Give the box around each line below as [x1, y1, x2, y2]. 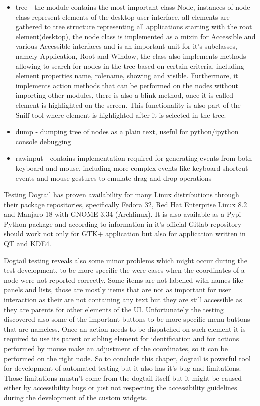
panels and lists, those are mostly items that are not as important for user [4, 284, 231, 295]
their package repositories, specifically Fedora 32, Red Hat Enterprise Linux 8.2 [4, 199, 247, 209]
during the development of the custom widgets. [4, 392, 148, 402]
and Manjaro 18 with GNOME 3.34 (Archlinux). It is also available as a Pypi [4, 209, 241, 219]
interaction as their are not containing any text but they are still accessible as [4, 294, 242, 305]
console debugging [15, 136, 71, 146]
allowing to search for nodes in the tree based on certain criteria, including [15, 60, 244, 71]
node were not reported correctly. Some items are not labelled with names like [4, 274, 243, 285]
